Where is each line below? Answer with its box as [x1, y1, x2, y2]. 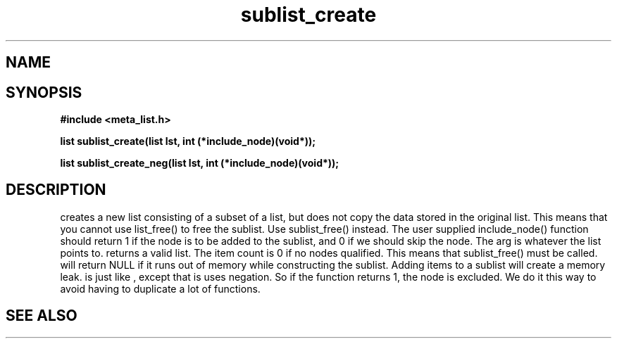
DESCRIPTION [6, 181, 106, 199]
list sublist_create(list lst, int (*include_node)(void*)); [60, 135, 316, 148]
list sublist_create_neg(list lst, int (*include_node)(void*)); [60, 157, 339, 170]
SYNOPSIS [6, 83, 82, 101]
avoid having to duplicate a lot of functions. [60, 282, 261, 295]
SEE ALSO [6, 307, 77, 325]
